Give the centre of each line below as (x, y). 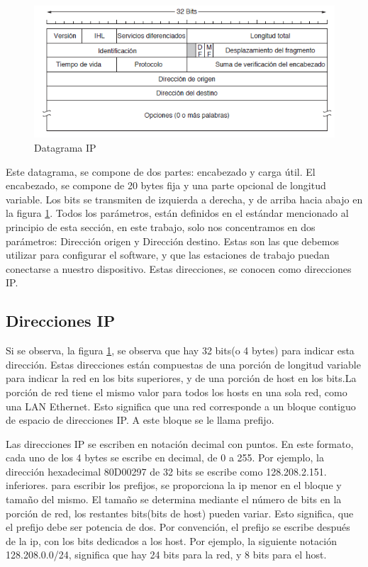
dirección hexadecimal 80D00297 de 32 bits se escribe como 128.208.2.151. (166, 471)
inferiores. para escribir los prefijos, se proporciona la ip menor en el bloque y (174, 485)
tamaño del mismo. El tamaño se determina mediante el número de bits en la (174, 499)
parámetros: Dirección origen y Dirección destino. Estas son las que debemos (172, 241)
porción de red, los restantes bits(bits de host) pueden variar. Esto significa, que (180, 513)
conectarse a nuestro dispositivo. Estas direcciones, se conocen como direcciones (179, 268)
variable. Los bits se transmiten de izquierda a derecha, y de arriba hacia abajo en (184, 199)
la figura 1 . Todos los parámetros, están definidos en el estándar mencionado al (177, 213)
